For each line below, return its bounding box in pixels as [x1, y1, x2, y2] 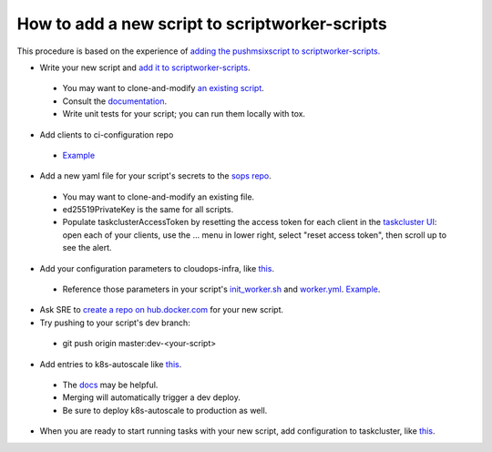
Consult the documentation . [62, 96, 168, 107]
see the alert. [62, 242, 113, 253]
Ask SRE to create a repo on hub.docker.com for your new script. [39, 304, 284, 315]
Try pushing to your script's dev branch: [39, 317, 190, 328]
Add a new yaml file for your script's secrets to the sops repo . [39, 170, 272, 181]
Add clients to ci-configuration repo [39, 128, 174, 140]
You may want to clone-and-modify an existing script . [62, 83, 264, 94]
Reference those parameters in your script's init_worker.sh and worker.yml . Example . [62, 283, 381, 295]
